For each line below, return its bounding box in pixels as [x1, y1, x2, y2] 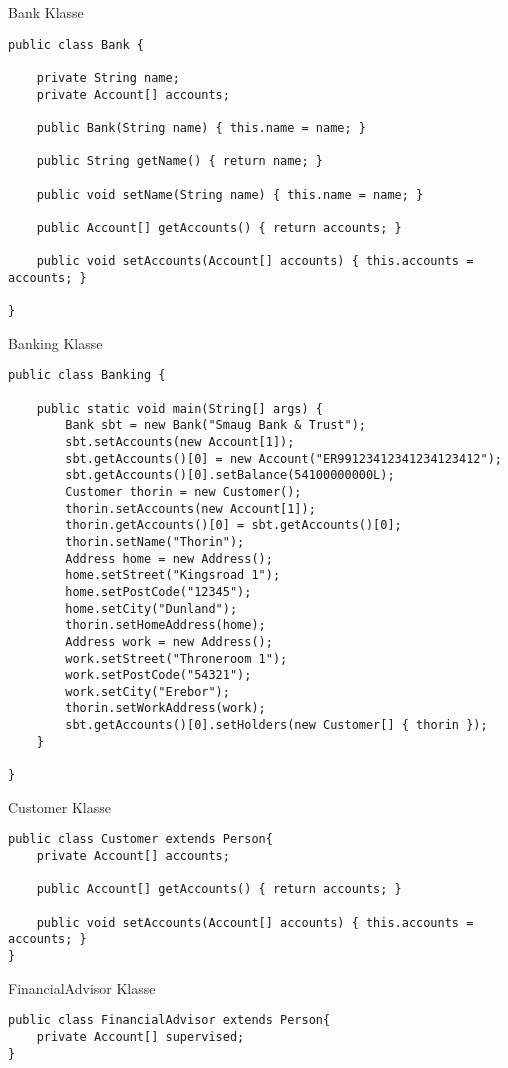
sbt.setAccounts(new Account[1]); [65, 434, 295, 449]
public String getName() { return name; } [36, 154, 323, 169]
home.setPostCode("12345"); [65, 584, 252, 599]
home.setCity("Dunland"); [65, 601, 238, 616]
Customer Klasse [8, 796, 111, 817]
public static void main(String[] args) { [36, 401, 323, 416]
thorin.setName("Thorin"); [65, 534, 245, 549]
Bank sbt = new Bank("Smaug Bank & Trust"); [65, 418, 366, 433]
